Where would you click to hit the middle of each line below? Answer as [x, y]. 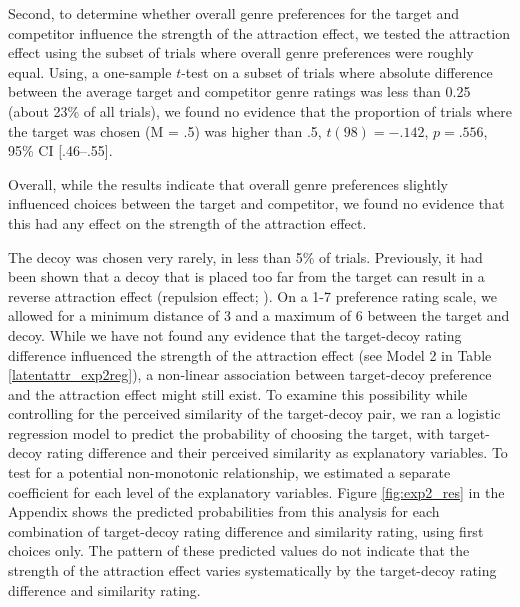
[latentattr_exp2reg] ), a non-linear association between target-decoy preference [250, 374]
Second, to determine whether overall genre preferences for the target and [234, 13]
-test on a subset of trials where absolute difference [337, 71]
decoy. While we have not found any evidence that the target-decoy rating [235, 334]
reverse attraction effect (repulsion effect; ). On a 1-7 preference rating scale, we [252, 295]
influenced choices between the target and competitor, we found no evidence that [256, 203]
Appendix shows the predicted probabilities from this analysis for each [224, 511]
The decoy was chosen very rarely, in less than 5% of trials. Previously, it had [245, 256]
